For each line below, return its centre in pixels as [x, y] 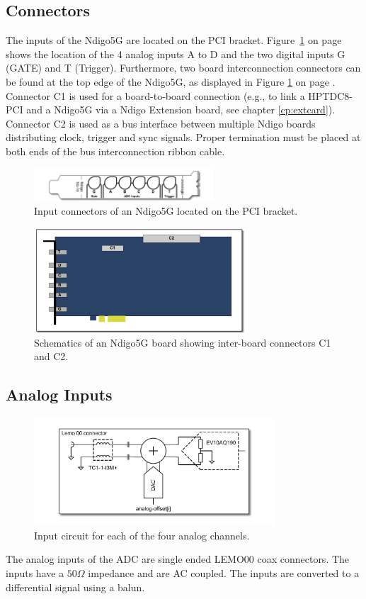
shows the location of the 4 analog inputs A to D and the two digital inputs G [176, 54]
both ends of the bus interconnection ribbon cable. [115, 151]
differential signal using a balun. [75, 587]
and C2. [51, 356]
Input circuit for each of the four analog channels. [142, 535]
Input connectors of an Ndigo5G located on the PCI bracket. [166, 211]
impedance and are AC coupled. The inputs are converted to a [224, 573]
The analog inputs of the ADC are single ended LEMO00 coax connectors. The [178, 559]
